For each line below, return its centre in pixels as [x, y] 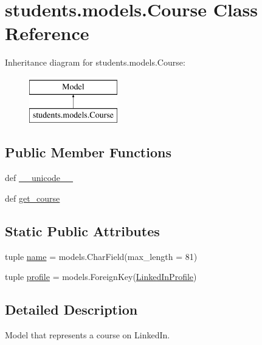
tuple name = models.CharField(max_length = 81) [101, 256]
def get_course [33, 198]
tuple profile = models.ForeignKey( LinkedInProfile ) [101, 277]
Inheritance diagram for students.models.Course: [95, 62]
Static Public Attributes [82, 231]
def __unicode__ [39, 178]
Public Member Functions [88, 152]
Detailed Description [71, 309]
